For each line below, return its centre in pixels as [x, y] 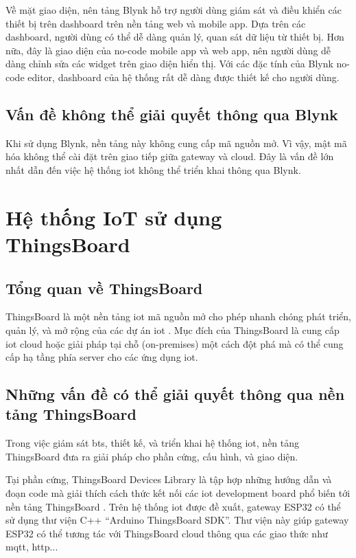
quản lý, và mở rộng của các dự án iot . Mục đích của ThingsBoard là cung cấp [173, 330]
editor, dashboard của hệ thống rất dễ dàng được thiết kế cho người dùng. [183, 77]
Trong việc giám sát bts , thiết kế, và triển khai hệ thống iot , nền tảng [153, 443]
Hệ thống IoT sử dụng [114, 217]
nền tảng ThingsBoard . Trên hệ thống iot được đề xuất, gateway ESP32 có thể [173, 506]
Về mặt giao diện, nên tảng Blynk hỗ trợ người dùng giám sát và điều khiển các [174, 10]
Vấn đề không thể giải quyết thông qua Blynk [172, 114]
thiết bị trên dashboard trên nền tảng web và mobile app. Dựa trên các [156, 23]
